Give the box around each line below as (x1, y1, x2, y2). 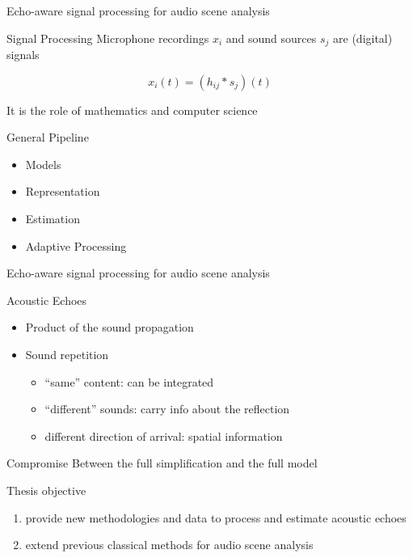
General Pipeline (6, 129, 89, 146)
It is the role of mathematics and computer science (6, 101, 258, 118)
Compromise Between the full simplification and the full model (6, 454, 318, 471)
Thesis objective (6, 481, 86, 498)
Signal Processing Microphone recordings (6, 29, 209, 46)
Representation (25, 183, 100, 200)
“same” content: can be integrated (44, 373, 214, 390)
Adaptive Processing (25, 237, 127, 254)
